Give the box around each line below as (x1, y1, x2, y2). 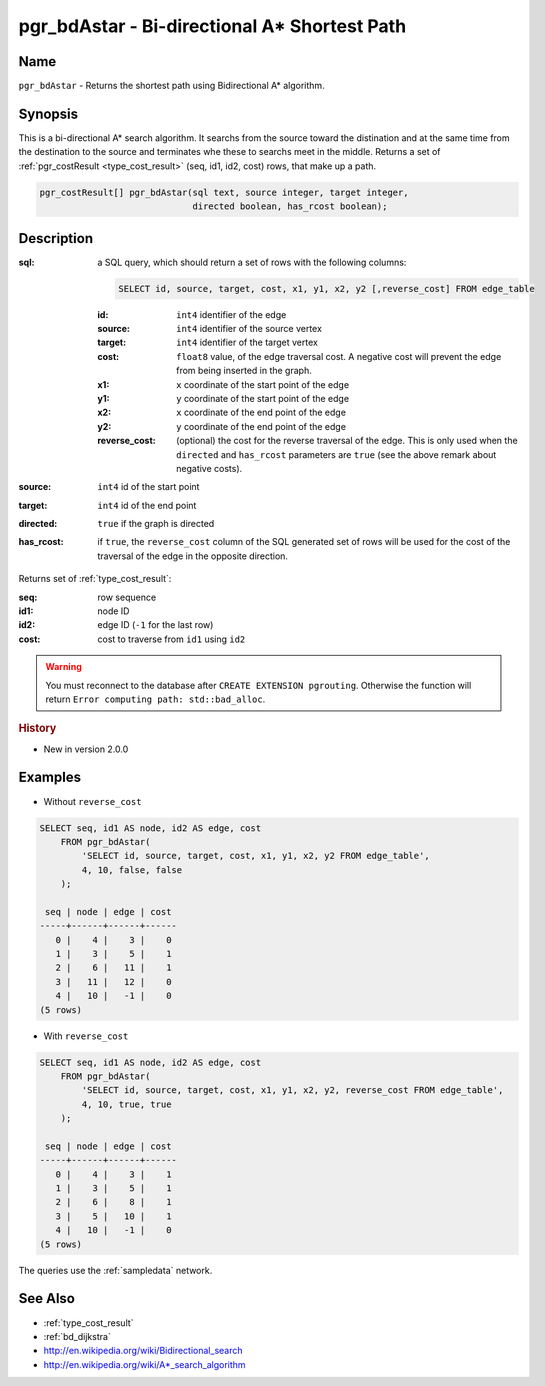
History (18, 721, 57, 735)
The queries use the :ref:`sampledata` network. (18, 1264, 213, 1276)
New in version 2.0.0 (43, 743, 129, 755)
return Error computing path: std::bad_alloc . (45, 693, 266, 705)
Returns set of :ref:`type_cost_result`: (18, 573, 172, 585)
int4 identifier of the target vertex (176, 336, 319, 349)
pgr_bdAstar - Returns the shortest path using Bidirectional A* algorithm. (18, 80, 325, 92)
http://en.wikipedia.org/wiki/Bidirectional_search (43, 1345, 243, 1357)
